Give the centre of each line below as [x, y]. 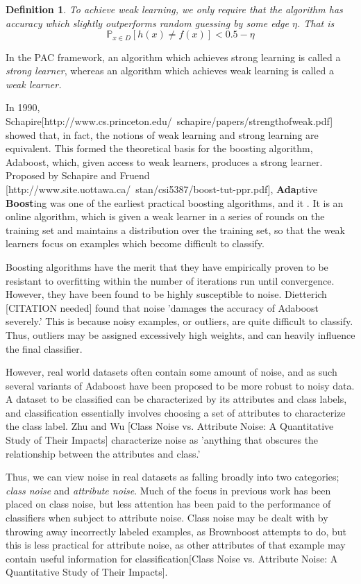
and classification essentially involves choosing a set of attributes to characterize [176, 412]
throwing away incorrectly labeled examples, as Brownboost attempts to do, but [176, 531]
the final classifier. [44, 348]
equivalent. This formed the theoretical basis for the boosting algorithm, [159, 148]
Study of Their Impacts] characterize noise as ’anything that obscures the [162, 440]
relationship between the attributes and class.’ [103, 453]
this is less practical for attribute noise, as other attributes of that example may [176, 545]
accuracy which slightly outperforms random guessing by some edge [147, 23]
